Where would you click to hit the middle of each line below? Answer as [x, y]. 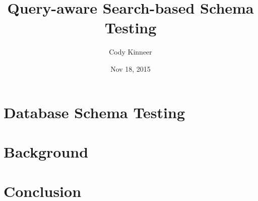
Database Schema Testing [94, 112]
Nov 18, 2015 [131, 68]
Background [46, 151]
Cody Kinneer [131, 52]
